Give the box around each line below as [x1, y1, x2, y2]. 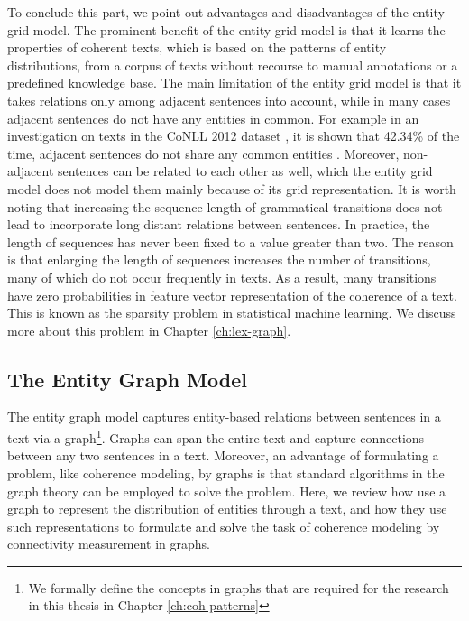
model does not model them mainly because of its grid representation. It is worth [7, 179, 456, 198]
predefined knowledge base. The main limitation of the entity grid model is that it [7, 73, 462, 92]
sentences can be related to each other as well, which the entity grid [57, 162, 433, 181]
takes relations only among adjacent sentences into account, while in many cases [7, 90, 451, 109]
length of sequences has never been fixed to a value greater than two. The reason [7, 232, 454, 251]
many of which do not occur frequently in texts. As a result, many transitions [7, 267, 437, 286]
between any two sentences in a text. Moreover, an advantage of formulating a [7, 446, 439, 465]
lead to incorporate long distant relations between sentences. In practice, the [7, 215, 430, 234]
